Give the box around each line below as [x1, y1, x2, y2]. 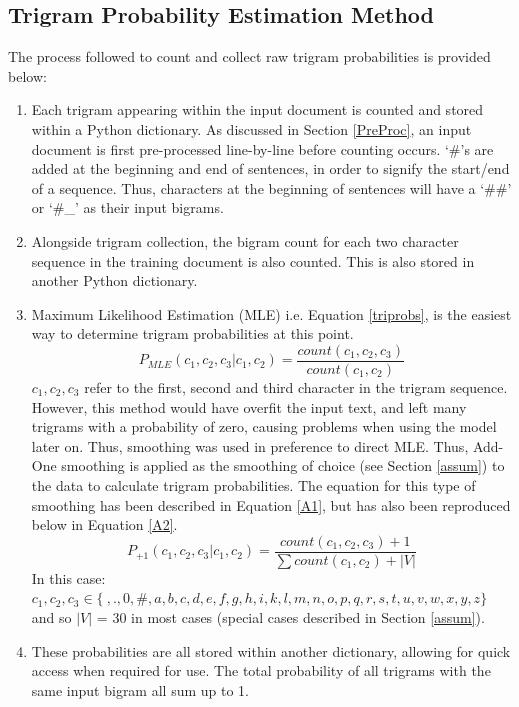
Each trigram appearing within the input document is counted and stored [31, 99, 484, 120]
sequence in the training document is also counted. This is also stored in [31, 250, 475, 271]
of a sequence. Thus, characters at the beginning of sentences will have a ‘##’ [31, 177, 512, 198]
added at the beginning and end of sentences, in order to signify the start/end [31, 158, 510, 179]
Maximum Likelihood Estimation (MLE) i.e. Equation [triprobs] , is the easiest [31, 303, 512, 324]
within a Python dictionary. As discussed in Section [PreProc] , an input [31, 118, 472, 139]
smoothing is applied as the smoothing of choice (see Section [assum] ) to [61, 455, 505, 476]
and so [31, 606, 72, 627]
